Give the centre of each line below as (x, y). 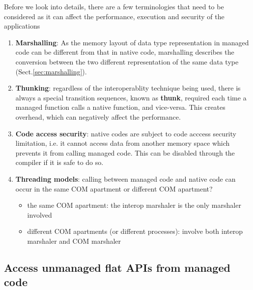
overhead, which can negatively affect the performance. (98, 116)
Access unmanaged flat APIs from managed (117, 267)
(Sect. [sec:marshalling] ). (51, 71)
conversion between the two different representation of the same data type (127, 61)
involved (40, 214)
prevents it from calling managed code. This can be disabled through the (125, 152)
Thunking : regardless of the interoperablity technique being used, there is (128, 88)
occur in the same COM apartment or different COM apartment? (114, 188)
